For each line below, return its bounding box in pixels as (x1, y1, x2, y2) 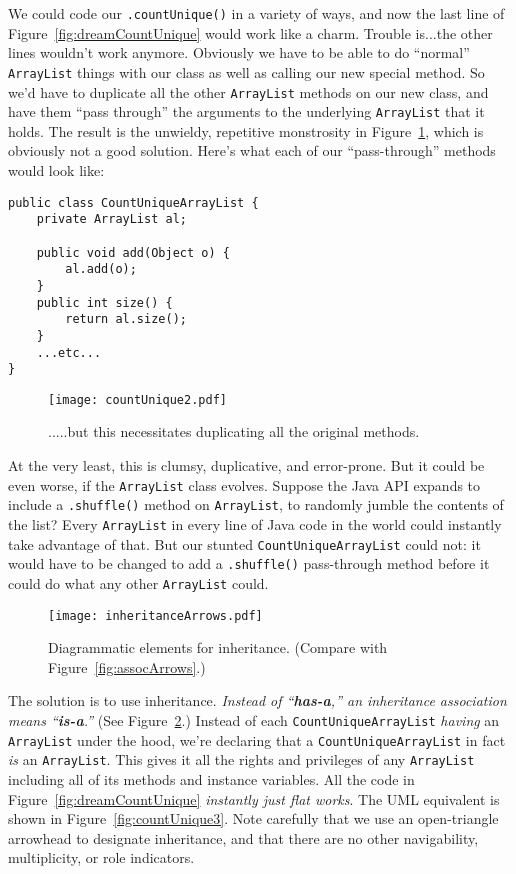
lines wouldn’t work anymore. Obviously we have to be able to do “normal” (8, 42, 470, 63)
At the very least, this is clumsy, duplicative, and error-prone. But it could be (8, 455, 485, 476)
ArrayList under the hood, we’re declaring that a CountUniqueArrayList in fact (8, 729, 506, 750)
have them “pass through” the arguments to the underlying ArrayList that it (8, 101, 485, 122)
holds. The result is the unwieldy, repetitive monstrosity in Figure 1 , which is (8, 120, 484, 141)
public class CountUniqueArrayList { (8, 195, 259, 210)
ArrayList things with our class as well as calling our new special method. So (8, 61, 485, 82)
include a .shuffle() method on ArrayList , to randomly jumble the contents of (8, 494, 504, 515)
